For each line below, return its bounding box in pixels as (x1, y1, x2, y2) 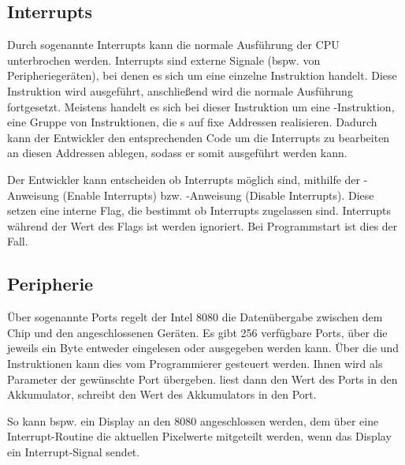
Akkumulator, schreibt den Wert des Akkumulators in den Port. (7, 386, 317, 403)
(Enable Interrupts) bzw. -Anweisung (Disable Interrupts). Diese (62, 186, 374, 203)
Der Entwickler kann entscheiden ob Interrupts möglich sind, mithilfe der (7, 171, 361, 187)
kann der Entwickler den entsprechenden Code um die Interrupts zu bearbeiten (7, 129, 390, 145)
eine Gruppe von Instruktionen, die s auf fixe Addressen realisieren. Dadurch (7, 114, 377, 130)
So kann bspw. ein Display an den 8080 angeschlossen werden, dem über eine (7, 412, 379, 429)
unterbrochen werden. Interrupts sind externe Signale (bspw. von (7, 51, 321, 68)
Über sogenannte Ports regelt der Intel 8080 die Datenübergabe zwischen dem (7, 309, 383, 325)
